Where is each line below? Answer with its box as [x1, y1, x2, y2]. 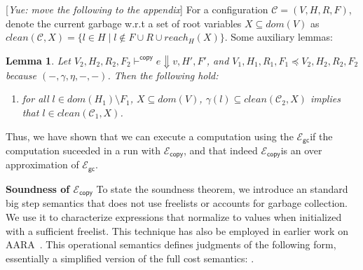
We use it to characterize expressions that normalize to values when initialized [6, 209, 342, 224]
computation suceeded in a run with [6, 143, 161, 157]
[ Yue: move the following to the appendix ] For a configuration [6, 2, 268, 16]
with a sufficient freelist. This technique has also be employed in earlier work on [6, 223, 348, 238]
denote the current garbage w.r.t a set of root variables [6, 15, 242, 30]
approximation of [6, 157, 79, 172]
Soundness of [6, 181, 70, 196]
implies [310, 91, 341, 106]
